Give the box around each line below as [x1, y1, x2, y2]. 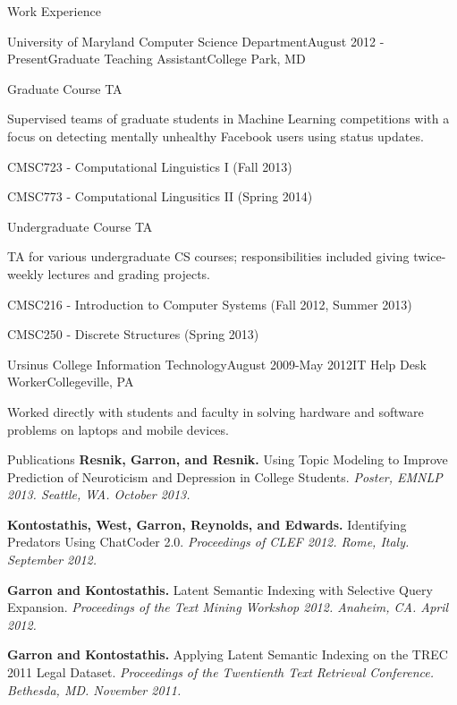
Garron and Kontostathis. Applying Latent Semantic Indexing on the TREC [7, 645, 448, 664]
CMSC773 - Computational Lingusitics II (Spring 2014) [7, 187, 313, 206]
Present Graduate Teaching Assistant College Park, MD [7, 49, 306, 68]
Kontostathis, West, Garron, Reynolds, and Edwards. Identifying [7, 514, 407, 533]
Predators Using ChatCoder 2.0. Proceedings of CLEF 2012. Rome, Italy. [7, 532, 410, 551]
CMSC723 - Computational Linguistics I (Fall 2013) [7, 157, 292, 175]
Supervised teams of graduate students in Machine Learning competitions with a [7, 109, 450, 128]
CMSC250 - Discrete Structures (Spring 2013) [7, 325, 259, 344]
